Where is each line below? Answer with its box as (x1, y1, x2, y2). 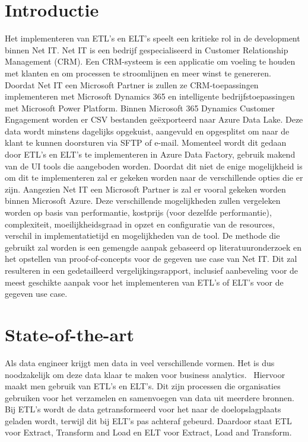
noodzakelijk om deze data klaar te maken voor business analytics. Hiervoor (5, 368, 285, 380)
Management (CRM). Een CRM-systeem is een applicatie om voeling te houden (5, 55, 296, 68)
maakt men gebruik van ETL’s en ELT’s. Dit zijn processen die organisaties (5, 380, 281, 392)
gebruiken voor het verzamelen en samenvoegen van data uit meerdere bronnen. (5, 391, 294, 403)
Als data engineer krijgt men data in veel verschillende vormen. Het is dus (5, 356, 275, 369)
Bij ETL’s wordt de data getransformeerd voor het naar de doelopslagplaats (5, 403, 281, 415)
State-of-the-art (5, 322, 135, 346)
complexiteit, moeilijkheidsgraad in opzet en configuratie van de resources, (5, 217, 275, 230)
